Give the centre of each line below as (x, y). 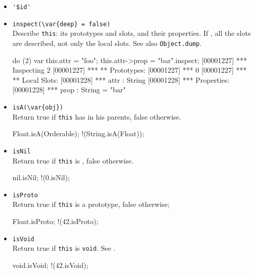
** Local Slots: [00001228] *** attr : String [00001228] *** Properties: (121, 79)
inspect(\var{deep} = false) (61, 24)
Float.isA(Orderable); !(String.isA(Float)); (78, 133)
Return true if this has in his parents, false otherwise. (97, 116)
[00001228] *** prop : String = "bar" (69, 90)
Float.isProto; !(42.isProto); (55, 221)
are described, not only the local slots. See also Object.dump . (107, 43)
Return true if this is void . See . (64, 248)
